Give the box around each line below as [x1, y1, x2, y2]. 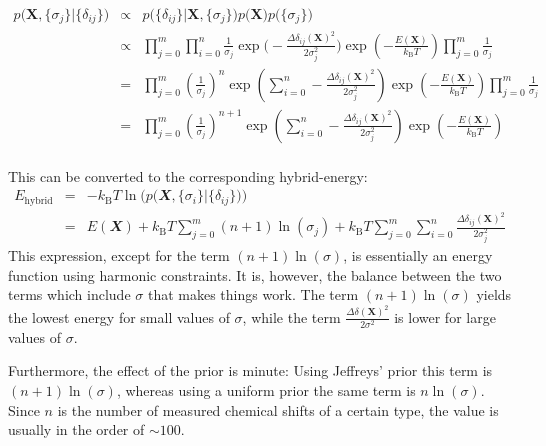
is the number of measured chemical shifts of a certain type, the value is [57, 399, 499, 420]
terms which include [8, 284, 131, 305]
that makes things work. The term [147, 284, 359, 305]
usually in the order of [8, 419, 145, 440]
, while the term [242, 306, 341, 327]
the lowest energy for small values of [8, 306, 230, 327]
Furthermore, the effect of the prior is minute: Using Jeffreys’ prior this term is [8, 360, 493, 381]
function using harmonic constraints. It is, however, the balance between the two [8, 264, 502, 285]
